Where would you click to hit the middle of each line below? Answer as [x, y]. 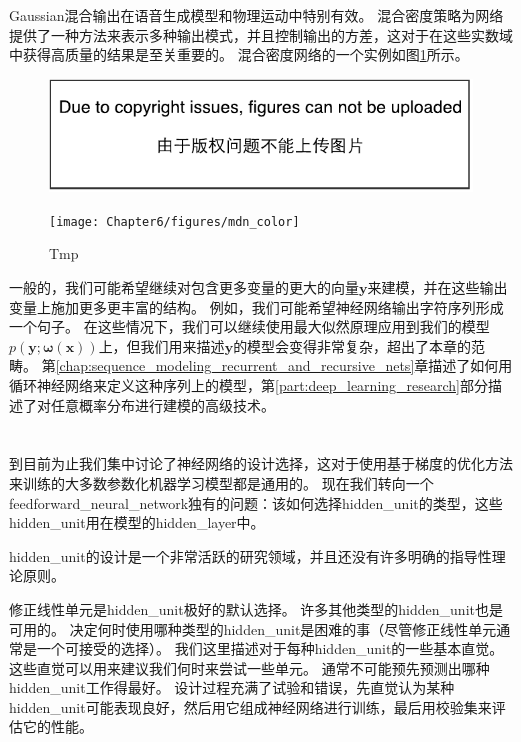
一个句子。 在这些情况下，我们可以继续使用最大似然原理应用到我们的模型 [249, 326]
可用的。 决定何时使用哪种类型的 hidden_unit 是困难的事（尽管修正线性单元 [253, 628]
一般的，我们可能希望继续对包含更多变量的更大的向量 [184, 287]
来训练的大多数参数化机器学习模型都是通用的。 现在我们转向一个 [221, 482]
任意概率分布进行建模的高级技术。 [162, 404]
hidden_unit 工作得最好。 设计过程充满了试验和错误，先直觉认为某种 [232, 687]
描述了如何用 [470, 365]
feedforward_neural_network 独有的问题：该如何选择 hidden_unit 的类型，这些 [256, 502]
